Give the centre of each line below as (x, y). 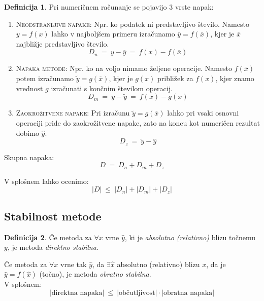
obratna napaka (188, 293)
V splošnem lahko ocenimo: (46, 181)
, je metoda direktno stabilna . (53, 247)
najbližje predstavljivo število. (62, 43)
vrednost (29, 88)
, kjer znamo (235, 78)
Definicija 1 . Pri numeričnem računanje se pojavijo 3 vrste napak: (109, 7)
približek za (175, 78)
